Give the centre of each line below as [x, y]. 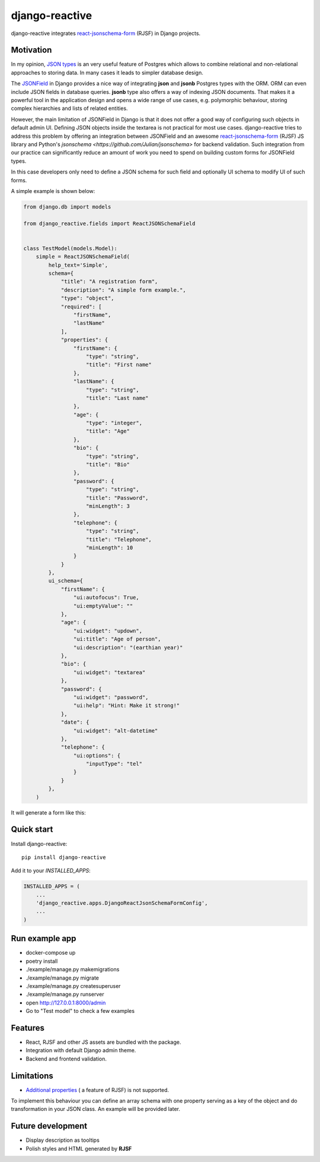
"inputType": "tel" [114, 764]
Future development [49, 1126]
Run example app [44, 939]
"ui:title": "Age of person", [117, 639]
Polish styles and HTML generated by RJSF [79, 1148]
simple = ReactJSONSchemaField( [83, 257]
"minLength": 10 [110, 547]
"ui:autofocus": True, [106, 598]
